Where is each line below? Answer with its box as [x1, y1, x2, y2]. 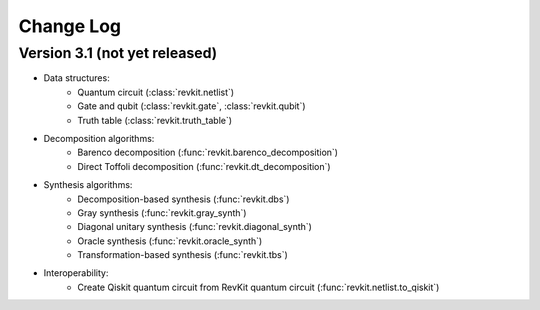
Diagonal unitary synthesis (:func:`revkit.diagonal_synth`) [77, 221, 312, 233]
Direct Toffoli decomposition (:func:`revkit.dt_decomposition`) [77, 160, 331, 172]
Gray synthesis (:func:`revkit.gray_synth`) [77, 206, 247, 219]
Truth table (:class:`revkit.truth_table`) [77, 114, 233, 126]
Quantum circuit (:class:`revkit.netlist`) [77, 86, 235, 98]
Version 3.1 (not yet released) [18, 44, 218, 62]
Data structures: [43, 72, 110, 84]
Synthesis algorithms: [43, 179, 133, 191]
